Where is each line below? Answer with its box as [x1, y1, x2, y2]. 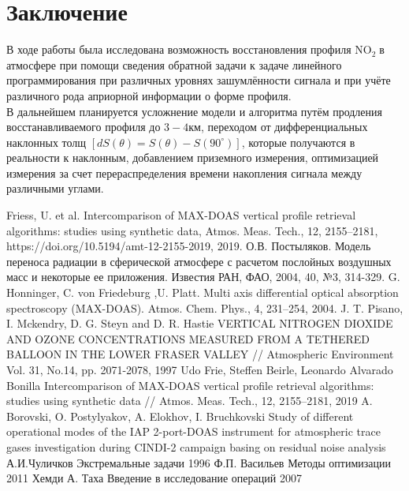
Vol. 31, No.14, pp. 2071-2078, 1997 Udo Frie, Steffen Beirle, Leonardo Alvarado [6, 362, 393, 377]
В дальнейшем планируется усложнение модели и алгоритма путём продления [6, 103, 382, 119]
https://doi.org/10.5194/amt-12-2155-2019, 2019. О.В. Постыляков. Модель [6, 238, 371, 254]
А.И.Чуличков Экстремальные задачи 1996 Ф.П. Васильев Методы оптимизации [6, 454, 392, 470]
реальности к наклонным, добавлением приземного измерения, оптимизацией [6, 149, 379, 166]
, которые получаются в [241, 133, 355, 150]
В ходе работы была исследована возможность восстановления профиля [6, 41, 351, 58]
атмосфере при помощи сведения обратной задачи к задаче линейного [6, 56, 342, 73]
